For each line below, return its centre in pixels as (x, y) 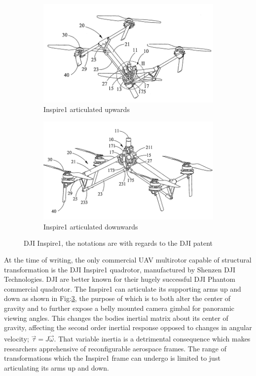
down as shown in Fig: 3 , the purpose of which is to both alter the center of (117, 298)
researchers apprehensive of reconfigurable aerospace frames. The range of (115, 348)
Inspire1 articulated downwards (91, 226)
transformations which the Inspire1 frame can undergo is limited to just (112, 358)
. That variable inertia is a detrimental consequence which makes (152, 339)
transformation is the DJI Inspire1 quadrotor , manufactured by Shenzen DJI (120, 269)
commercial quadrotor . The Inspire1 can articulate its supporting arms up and (123, 288)
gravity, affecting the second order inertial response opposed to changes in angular (128, 327)
